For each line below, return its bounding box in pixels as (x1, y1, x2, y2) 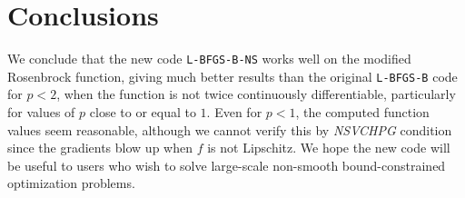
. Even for (206, 103, 262, 122)
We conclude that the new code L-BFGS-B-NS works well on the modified (7, 49, 411, 68)
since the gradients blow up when (7, 138, 193, 157)
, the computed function (295, 103, 430, 122)
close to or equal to (89, 103, 196, 122)
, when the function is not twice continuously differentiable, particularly (56, 84, 456, 104)
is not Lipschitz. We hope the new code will (207, 138, 450, 157)
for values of (7, 103, 75, 122)
